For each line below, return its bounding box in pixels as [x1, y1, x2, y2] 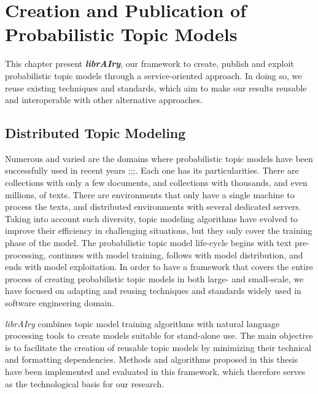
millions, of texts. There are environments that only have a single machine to [5, 188, 295, 201]
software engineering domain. [5, 296, 114, 309]
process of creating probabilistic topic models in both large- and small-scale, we [5, 272, 304, 285]
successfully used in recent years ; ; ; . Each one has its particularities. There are [5, 164, 299, 177]
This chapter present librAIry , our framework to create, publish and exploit [5, 57, 294, 70]
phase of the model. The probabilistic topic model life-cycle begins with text [5, 236, 292, 249]
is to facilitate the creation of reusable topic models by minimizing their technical [5, 341, 311, 353]
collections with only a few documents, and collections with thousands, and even [5, 176, 308, 189]
